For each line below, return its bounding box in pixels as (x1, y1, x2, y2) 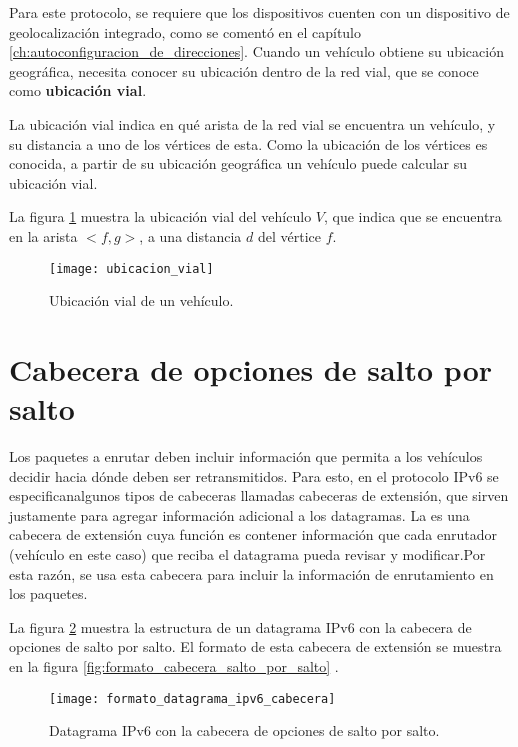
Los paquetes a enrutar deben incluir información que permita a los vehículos (9, 446, 483, 467)
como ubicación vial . (9, 80, 147, 101)
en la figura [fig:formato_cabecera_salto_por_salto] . (9, 656, 339, 677)
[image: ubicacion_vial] (49, 261, 214, 276)
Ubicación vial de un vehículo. (49, 290, 234, 311)
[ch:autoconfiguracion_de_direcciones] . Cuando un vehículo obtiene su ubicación (9, 41, 504, 62)
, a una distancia (139, 225, 242, 246)
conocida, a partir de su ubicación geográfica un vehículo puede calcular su (9, 153, 468, 174)
